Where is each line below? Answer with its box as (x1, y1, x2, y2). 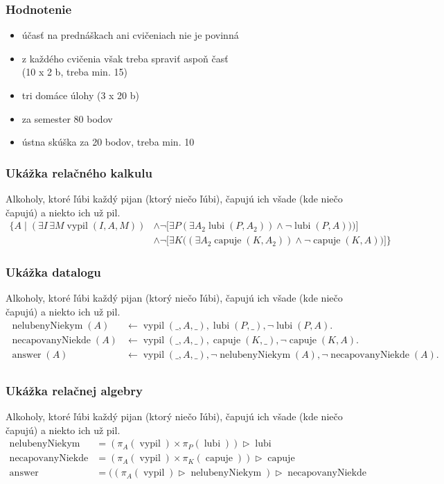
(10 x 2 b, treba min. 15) (21, 64, 127, 79)
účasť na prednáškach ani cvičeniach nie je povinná (21, 28, 239, 42)
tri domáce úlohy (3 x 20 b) (21, 88, 140, 102)
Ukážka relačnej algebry (6, 381, 143, 399)
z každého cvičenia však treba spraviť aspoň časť (21, 51, 229, 65)
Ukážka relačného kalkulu (6, 164, 152, 181)
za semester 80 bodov (21, 111, 113, 126)
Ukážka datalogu (6, 263, 101, 281)
